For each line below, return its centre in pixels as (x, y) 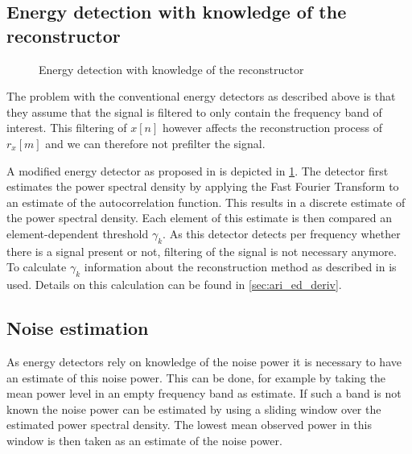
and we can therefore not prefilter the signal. (155, 143)
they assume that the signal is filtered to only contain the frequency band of (194, 111)
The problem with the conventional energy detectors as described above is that (201, 96)
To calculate (37, 267)
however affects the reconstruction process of (272, 128)
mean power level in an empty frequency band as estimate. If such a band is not (204, 393)
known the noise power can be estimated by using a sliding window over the (194, 409)
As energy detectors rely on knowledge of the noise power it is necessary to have (204, 361)
